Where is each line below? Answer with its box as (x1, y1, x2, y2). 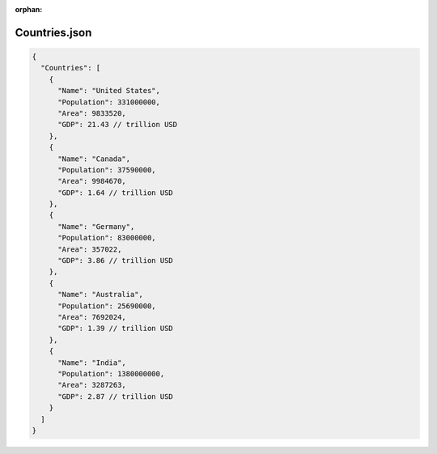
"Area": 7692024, (57, 312, 127, 321)
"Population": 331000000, (57, 97, 161, 107)
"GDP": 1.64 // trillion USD (57, 188, 173, 197)
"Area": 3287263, (57, 380, 127, 390)
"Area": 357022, (57, 244, 122, 254)
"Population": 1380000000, (57, 369, 165, 378)
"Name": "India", (57, 358, 127, 367)
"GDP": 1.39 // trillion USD (57, 324, 173, 333)
